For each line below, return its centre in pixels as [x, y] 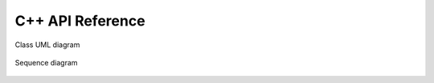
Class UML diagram [47, 45]
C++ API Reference [80, 21]
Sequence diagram [46, 62]
